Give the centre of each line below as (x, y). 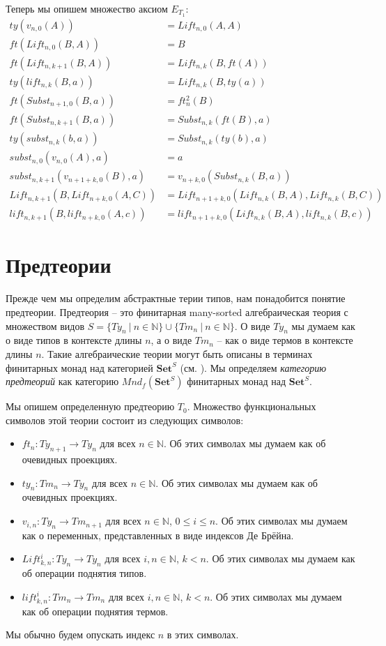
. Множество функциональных (252, 406)
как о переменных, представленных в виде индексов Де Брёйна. (158, 535)
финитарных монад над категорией (79, 367)
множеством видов (45, 325)
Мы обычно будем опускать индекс (80, 634)
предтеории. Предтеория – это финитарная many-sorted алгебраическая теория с (177, 311)
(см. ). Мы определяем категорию (253, 367)
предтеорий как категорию (62, 381)
